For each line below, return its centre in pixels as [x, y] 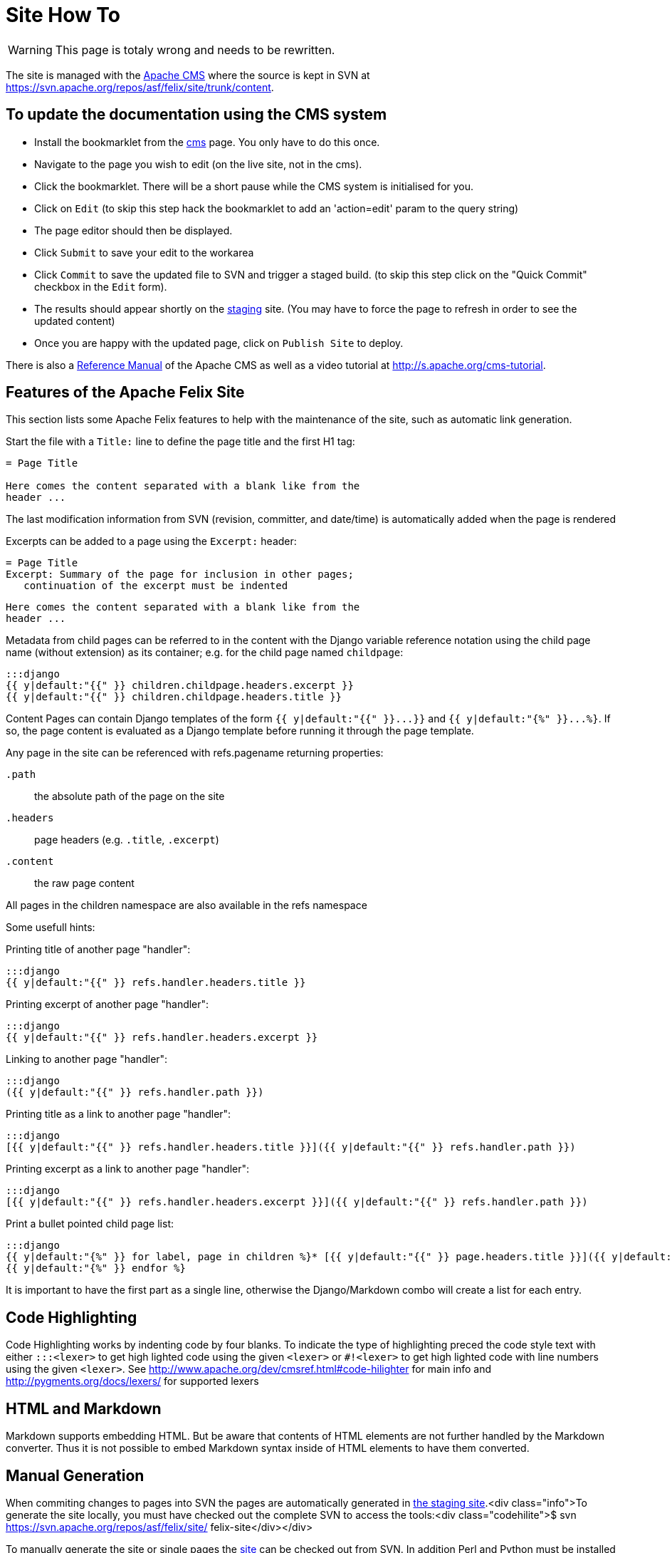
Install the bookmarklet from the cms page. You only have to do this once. [207, 142]
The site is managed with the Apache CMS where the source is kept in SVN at [188, 75]
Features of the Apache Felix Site [125, 393]
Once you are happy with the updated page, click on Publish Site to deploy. [219, 343]
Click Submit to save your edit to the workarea [144, 252]
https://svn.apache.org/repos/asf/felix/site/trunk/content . [140, 87]
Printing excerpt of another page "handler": [107, 1004]
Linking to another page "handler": [87, 1059]
